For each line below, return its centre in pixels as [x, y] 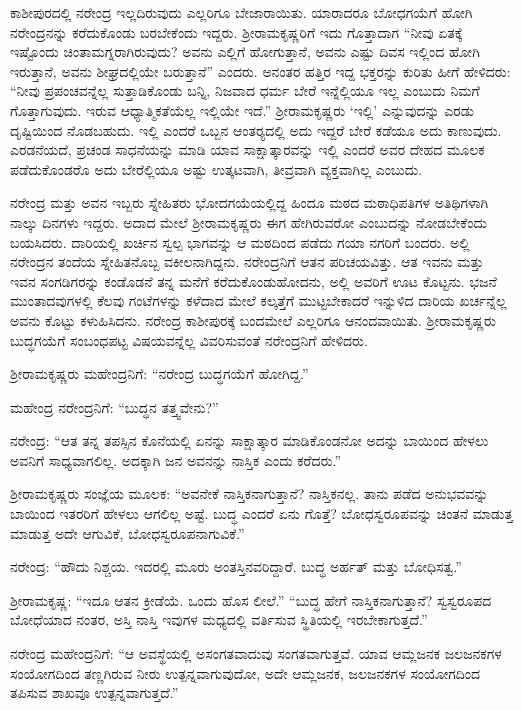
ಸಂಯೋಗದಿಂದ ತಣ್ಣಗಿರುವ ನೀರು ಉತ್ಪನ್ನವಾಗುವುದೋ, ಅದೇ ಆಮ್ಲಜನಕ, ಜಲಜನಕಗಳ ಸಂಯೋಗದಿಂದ [245, 672]
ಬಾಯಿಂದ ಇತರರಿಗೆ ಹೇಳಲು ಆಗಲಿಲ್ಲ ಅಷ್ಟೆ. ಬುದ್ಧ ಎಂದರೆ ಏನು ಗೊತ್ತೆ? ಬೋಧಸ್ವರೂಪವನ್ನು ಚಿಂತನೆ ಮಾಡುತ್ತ [262, 513]
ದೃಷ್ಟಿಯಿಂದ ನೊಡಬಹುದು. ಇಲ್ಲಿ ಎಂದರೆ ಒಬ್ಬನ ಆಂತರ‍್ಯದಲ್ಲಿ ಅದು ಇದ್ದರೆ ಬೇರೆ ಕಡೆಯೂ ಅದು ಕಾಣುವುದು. [256, 129]
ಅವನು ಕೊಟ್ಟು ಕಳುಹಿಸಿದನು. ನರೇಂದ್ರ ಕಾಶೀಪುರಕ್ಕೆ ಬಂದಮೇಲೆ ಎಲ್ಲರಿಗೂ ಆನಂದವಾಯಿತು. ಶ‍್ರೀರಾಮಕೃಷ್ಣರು [253, 319]
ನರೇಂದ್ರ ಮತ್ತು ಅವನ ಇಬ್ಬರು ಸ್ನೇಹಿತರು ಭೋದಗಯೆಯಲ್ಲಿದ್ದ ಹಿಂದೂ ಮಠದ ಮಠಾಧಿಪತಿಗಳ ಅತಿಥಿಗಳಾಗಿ [249, 202]
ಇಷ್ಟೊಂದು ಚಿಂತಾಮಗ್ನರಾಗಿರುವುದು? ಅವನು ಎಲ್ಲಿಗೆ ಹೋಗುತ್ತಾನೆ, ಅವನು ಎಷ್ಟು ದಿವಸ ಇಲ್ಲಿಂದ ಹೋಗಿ [245, 51]
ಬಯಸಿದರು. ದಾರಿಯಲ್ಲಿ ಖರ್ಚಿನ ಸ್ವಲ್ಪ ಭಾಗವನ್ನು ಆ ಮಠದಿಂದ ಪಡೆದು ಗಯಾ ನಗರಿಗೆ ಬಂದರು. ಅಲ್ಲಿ [240, 241]
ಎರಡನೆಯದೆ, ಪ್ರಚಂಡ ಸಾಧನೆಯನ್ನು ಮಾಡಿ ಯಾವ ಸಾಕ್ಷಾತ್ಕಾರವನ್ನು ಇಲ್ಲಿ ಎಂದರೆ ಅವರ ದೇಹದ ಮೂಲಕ [247, 149]
